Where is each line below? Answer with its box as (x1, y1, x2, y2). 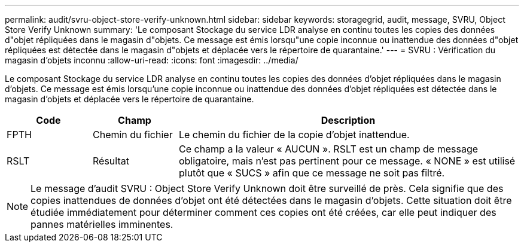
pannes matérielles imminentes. (31, 218, 173, 230)
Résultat (92, 155, 129, 167)
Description (321, 114, 376, 126)
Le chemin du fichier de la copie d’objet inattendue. (178, 129, 410, 141)
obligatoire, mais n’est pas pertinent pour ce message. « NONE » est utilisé (178, 155, 516, 167)
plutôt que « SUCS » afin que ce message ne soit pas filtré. (178, 167, 445, 179)
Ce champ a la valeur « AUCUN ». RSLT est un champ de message (178, 143, 479, 155)
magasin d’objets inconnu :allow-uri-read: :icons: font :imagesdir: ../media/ (5, 55, 298, 65)
